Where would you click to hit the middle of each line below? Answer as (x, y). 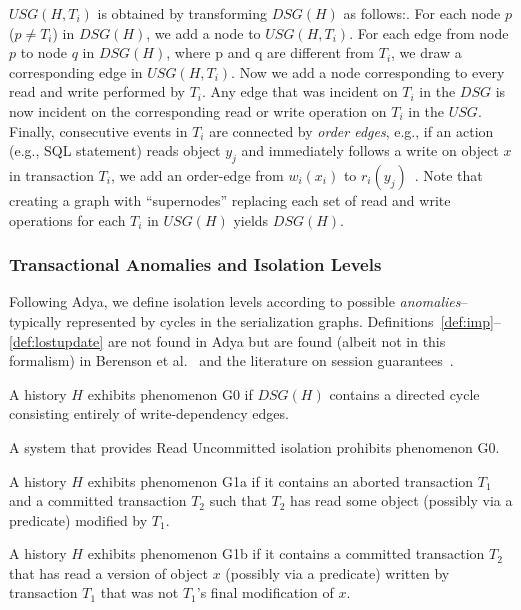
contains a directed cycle (404, 393)
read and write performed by (97, 91)
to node (43, 52)
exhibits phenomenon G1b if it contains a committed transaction (286, 553)
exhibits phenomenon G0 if (170, 393)
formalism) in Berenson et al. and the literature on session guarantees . (231, 360)
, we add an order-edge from (197, 174)
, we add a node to (203, 32)
